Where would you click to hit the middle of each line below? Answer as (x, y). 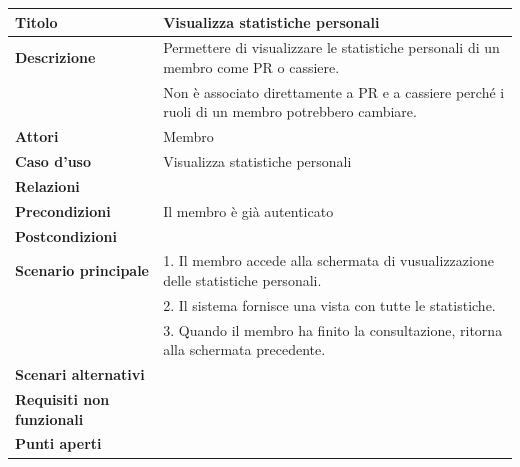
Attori (37, 136)
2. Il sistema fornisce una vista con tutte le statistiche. (329, 304)
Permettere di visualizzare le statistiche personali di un (331, 47)
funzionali (49, 418)
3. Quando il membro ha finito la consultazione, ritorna (333, 329)
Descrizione (55, 57)
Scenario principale (82, 270)
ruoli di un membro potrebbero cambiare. (290, 111)
